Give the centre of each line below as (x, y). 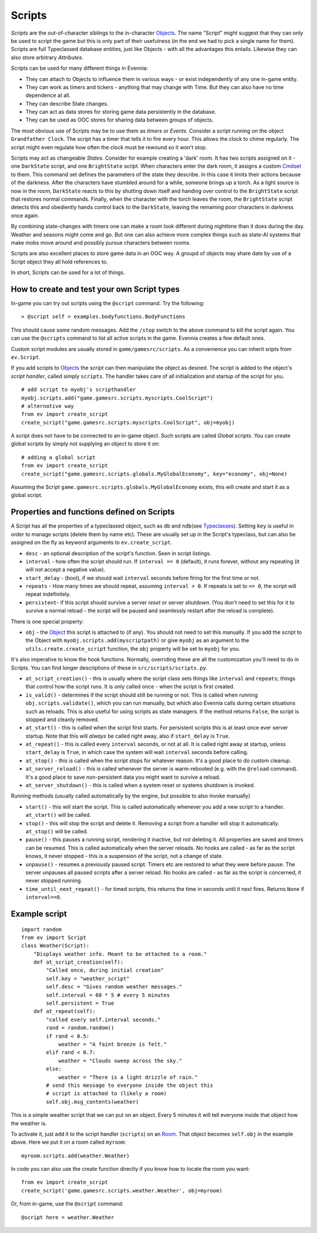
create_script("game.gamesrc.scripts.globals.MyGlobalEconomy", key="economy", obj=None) (154, 474)
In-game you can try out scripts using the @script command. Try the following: (108, 303)
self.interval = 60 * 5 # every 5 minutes (108, 995)
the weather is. (29, 1123)
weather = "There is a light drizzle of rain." (128, 1077)
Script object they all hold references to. (59, 262)
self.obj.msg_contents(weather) (92, 1102)
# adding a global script (59, 457)
